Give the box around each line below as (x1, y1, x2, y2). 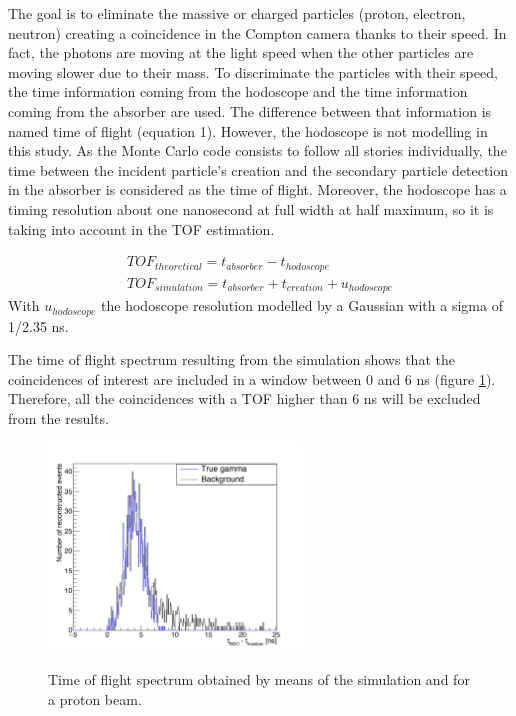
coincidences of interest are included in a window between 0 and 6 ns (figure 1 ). (8, 368, 496, 389)
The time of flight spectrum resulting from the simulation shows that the (8, 349, 455, 370)
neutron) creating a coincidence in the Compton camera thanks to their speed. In (8, 22, 507, 43)
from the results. (8, 407, 109, 428)
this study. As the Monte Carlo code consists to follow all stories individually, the (8, 140, 507, 161)
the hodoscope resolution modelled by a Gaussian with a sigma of (101, 295, 503, 316)
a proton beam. (48, 688, 142, 709)
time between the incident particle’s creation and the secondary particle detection (8, 159, 509, 180)
